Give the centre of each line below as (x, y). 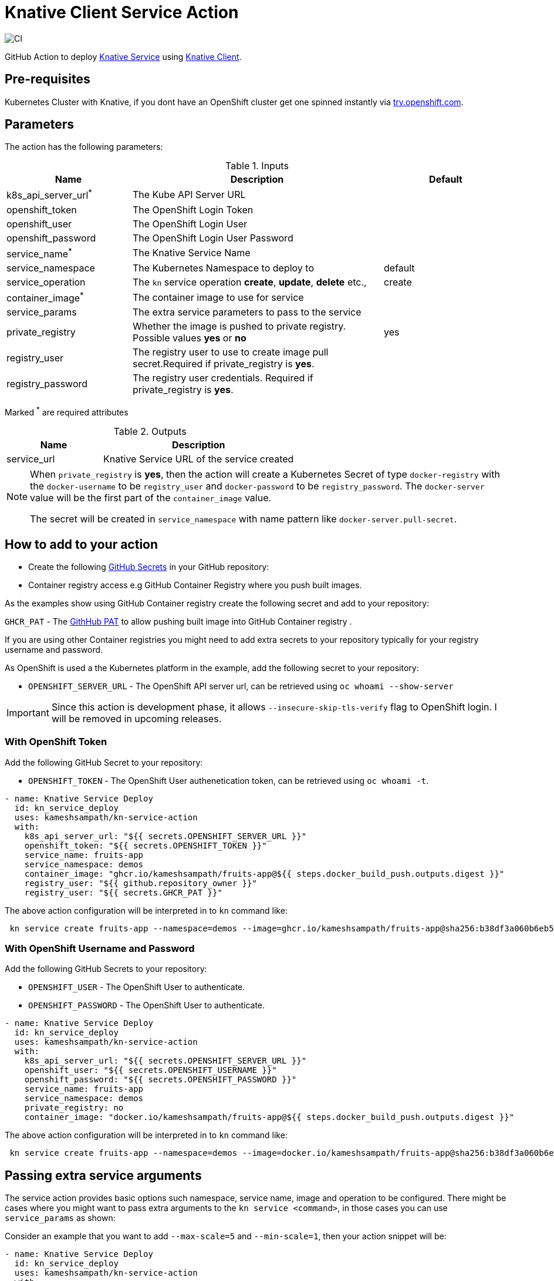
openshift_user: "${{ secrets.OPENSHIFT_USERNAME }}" (151, 1070)
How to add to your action (82, 544)
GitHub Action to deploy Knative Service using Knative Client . (123, 56)
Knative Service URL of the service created (199, 459)
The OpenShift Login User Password (213, 238)
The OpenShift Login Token (193, 209)
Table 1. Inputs (257, 166)
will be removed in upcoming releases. (136, 718)
